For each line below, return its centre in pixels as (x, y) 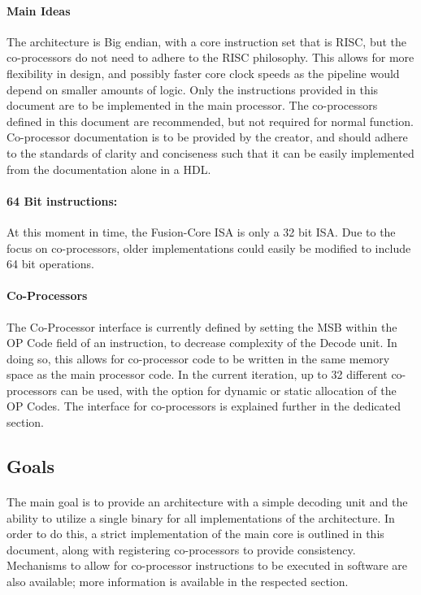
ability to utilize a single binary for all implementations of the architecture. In (201, 517)
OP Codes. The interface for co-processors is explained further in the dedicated (204, 406)
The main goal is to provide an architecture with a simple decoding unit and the (207, 502)
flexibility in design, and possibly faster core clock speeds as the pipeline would (203, 73)
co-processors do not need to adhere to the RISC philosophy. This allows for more (210, 57)
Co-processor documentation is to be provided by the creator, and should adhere (207, 137)
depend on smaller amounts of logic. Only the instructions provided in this (193, 89)
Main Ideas (39, 10)
